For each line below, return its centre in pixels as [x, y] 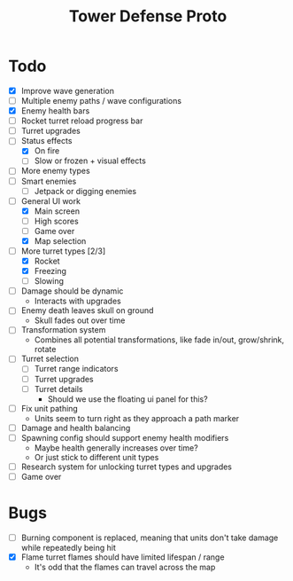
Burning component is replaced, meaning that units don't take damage [150, 538]
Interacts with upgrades [77, 301]
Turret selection [50, 359]
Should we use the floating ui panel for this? [128, 399]
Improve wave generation [67, 90]
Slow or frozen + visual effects [90, 161]
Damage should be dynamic [72, 291]
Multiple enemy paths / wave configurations [101, 101]
